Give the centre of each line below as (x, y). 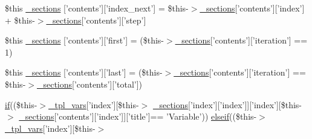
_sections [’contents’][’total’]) (89, 84)
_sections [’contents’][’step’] (96, 20)
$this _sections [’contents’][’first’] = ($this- (85, 40)
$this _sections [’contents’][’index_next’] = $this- (97, 8)
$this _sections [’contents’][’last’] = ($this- (84, 72)
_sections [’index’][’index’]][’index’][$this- (227, 104)
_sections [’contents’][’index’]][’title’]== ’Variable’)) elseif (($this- (138, 116)
